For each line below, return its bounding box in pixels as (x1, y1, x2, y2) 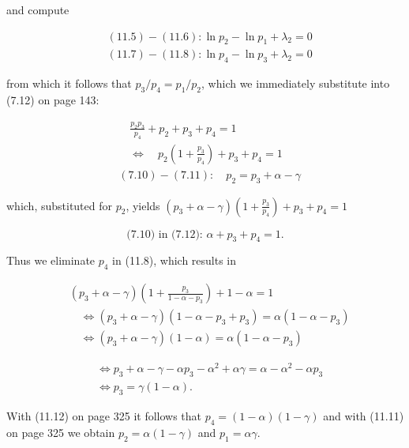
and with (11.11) (323, 408, 404, 424)
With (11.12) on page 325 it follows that (6, 408, 202, 424)
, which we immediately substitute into (201, 75, 390, 92)
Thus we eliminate (6, 252, 96, 269)
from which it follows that (6, 75, 132, 92)
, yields (126, 197, 160, 213)
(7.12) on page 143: (6, 92, 99, 108)
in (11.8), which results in (112, 252, 237, 269)
